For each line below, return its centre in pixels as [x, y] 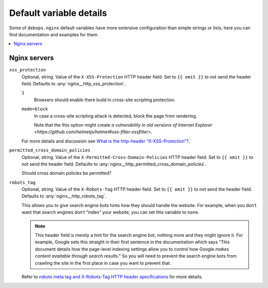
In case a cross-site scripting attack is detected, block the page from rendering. [116, 116]
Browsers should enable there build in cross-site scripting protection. [105, 100]
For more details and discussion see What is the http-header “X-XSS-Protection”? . [106, 141]
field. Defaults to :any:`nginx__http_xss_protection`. [74, 84]
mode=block [35, 109]
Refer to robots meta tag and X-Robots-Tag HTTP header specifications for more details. [112, 277]
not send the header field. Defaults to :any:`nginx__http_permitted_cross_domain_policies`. [114, 164]
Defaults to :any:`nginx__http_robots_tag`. [64, 196]
